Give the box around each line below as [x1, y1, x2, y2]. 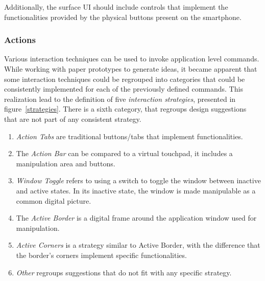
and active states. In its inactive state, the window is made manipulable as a [16, 185, 256, 196]
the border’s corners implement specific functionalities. [16, 249, 187, 260]
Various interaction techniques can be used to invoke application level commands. [4, 53, 259, 64]
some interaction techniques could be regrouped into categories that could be [4, 73, 245, 84]
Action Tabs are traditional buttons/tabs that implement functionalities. [16, 131, 243, 141]
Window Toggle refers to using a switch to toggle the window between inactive [16, 175, 261, 186]
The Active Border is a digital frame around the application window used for [16, 212, 257, 223]
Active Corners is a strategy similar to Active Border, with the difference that [16, 240, 260, 250]
